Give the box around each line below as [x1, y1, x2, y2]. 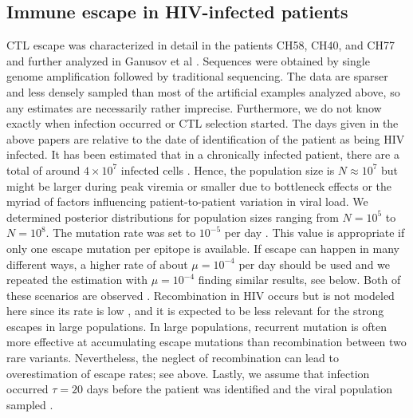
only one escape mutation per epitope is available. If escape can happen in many [6, 239, 399, 256]
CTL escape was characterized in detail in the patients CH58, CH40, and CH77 [6, 37, 395, 53]
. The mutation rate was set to [45, 224, 196, 241]
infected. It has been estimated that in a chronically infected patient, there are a [6, 146, 399, 163]
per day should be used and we [238, 255, 391, 272]
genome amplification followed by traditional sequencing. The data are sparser [6, 68, 388, 85]
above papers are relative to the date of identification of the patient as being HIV [6, 130, 405, 147]
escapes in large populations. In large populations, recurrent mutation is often [6, 317, 387, 334]
